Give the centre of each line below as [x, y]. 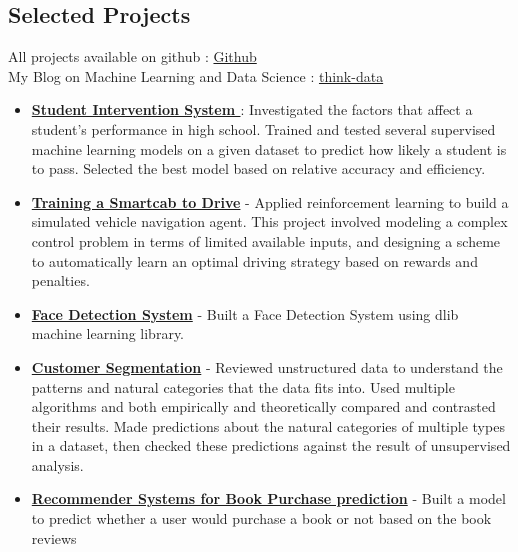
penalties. [60, 280]
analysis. [57, 464]
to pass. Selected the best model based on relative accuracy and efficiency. [258, 168]
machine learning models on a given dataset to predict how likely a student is [269, 148]
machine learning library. [108, 333]
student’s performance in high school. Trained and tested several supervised [263, 128]
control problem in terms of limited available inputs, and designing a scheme [266, 240]
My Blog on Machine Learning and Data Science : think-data [196, 75]
